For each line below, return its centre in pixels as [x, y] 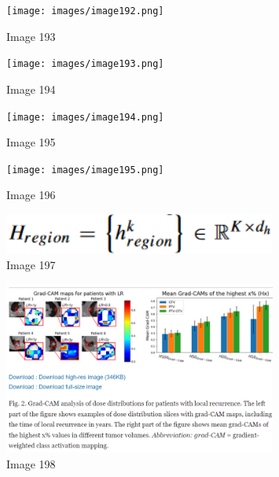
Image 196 [31, 195]
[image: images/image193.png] [85, 64]
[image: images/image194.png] [85, 117]
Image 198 [31, 463]
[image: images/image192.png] [85, 11]
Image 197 [31, 265]
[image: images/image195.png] [85, 170]
